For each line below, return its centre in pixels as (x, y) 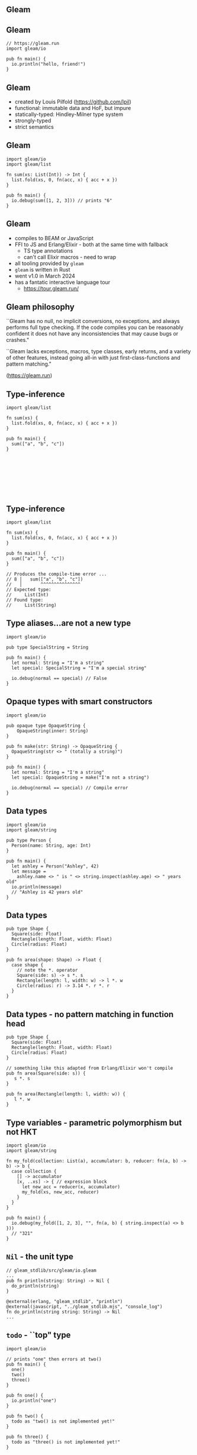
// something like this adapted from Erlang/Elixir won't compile (90, 1068)
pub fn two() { (25, 1416)
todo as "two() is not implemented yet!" (63, 1421)
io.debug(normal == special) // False (59, 678)
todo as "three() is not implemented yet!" (66, 1442)
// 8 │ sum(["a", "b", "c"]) (45, 579)
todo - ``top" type (38, 1335)
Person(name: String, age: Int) (51, 846)
